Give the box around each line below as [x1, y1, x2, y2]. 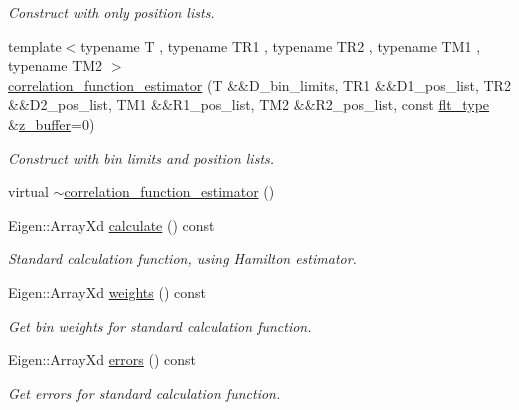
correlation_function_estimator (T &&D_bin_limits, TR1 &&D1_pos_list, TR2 [8, 74, 511, 95]
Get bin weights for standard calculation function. [8, 315, 312, 336]
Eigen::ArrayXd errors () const [8, 349, 197, 370]
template [8, 35, 62, 56]
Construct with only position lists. [8, 2, 215, 22]
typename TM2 [8, 55, 103, 76]
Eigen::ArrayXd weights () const [8, 281, 207, 302]
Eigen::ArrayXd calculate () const [8, 214, 215, 235]
